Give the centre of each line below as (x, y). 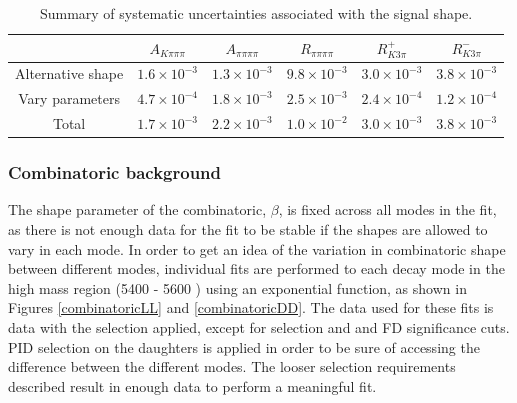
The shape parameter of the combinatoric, (137, 209)
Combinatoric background (115, 172)
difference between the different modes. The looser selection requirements (232, 366)
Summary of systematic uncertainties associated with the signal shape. (256, 13)
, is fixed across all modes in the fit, (387, 209)
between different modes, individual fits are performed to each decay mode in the (256, 268)
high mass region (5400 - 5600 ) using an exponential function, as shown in (237, 287)
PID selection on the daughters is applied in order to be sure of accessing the (244, 346)
